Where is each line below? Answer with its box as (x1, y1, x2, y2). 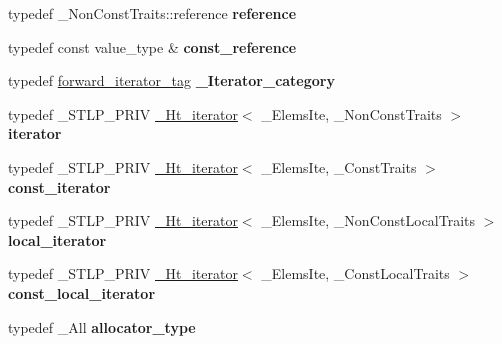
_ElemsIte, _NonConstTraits (261, 103, 442, 124)
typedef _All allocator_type (8, 316, 196, 337)
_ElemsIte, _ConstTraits (261, 156, 417, 177)
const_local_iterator (8, 282, 156, 303)
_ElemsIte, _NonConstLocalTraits (261, 210, 476, 231)
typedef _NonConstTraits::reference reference (8, 3, 297, 23)
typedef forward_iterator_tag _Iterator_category (8, 70, 335, 91)
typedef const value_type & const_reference (8, 36, 297, 57)
